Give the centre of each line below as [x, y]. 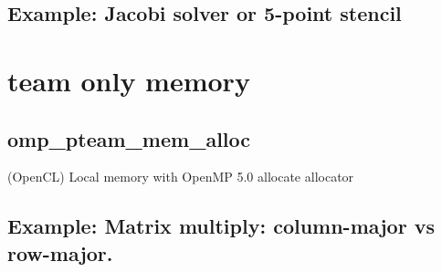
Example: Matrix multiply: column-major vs [221, 226]
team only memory [129, 80]
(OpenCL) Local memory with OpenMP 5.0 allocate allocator [181, 177]
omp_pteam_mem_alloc [129, 138]
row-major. [60, 252]
